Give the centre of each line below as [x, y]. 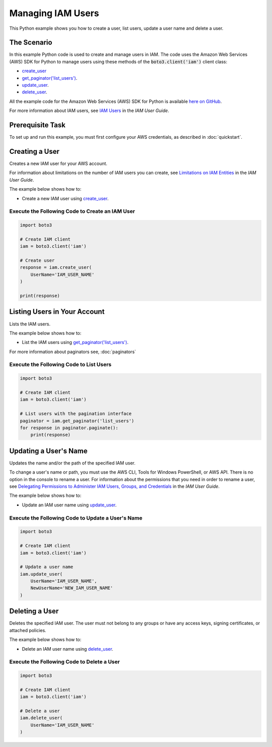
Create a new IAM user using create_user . [65, 198]
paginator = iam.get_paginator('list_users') [77, 421]
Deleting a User [34, 611]
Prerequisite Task [37, 125]
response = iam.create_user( [56, 268]
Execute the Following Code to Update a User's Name [76, 518]
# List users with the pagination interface [76, 414]
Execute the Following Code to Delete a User [65, 662]
